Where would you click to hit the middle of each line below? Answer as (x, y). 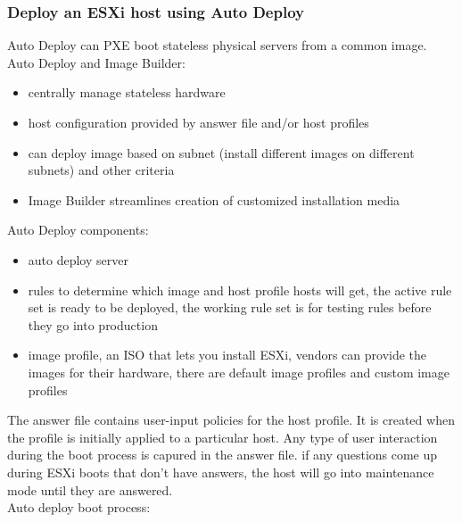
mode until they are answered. (90, 489)
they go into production (93, 324)
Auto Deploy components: (78, 230)
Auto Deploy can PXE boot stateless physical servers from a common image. (217, 45)
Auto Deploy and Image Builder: (96, 62)
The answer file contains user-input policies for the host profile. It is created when (231, 420)
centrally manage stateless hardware (127, 92)
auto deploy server (78, 259)
